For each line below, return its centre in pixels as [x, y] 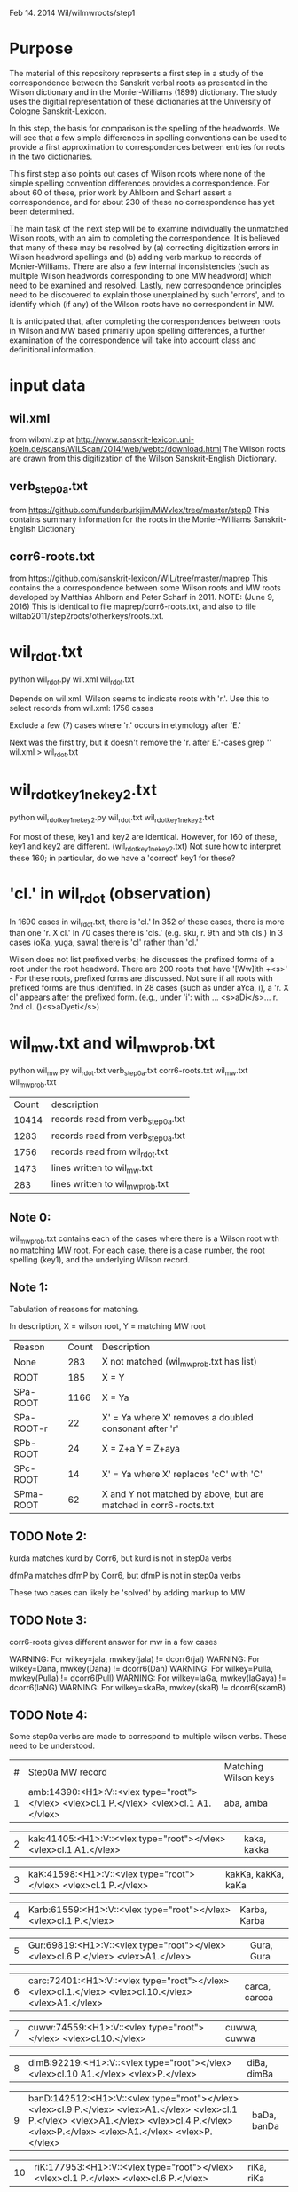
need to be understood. [52, 1746]
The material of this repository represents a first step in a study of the [136, 73]
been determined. [42, 211]
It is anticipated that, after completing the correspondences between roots [145, 321]
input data [47, 386]
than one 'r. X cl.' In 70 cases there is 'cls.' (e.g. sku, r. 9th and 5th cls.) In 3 [146, 933]
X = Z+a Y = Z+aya [141, 1448]
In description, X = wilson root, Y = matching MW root [107, 1325]
